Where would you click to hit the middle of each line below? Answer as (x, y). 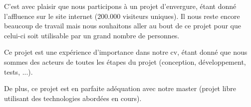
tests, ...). (18, 71)
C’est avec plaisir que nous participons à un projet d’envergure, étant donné (120, 6)
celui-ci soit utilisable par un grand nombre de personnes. (92, 35)
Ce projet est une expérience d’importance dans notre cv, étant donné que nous (126, 52)
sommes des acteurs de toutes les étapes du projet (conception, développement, (125, 61)
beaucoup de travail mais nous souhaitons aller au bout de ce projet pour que (123, 26)
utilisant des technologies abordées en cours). (73, 98)
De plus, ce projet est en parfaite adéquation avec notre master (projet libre (120, 88)
